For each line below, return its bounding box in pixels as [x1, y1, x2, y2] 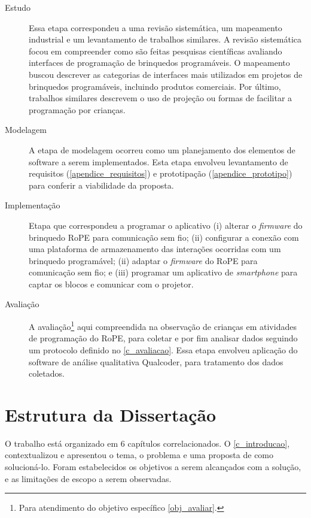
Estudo [5, 1, 31, 13]
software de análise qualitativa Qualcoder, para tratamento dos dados [29, 355, 283, 368]
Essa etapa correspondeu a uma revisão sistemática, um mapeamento [29, 21, 282, 34]
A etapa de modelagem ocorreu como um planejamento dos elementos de [29, 143, 295, 156]
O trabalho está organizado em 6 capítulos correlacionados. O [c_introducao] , [5, 437, 290, 449]
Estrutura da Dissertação [5, 402, 217, 426]
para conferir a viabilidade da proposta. [29, 178, 174, 191]
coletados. [29, 367, 65, 380]
